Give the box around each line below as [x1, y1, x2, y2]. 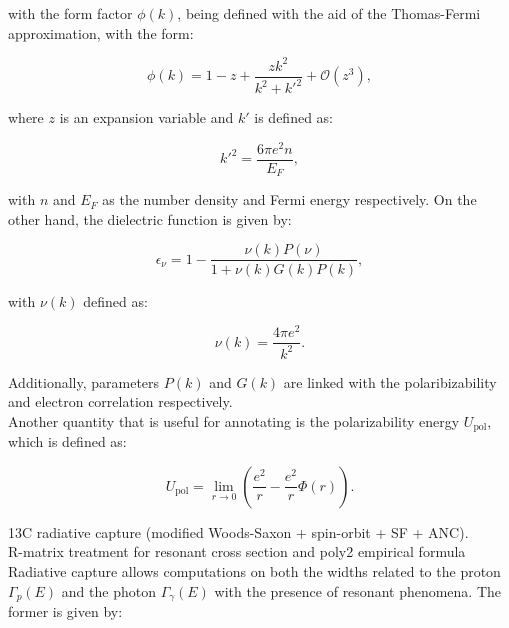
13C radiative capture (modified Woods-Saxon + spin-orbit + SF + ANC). [8, 521, 469, 542]
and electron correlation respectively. [8, 391, 233, 412]
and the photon [61, 580, 156, 601]
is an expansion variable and [59, 107, 234, 128]
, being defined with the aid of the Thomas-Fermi [177, 3, 481, 23]
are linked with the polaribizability [283, 371, 497, 392]
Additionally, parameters [8, 371, 160, 392]
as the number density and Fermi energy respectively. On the [102, 189, 477, 210]
